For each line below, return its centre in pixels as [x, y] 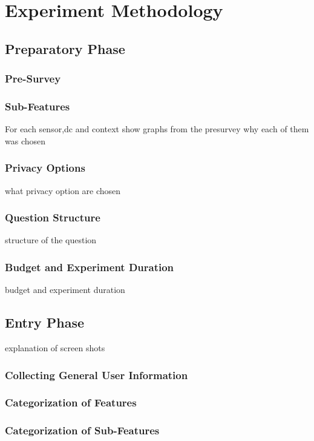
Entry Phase [45, 322]
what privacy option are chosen [63, 190]
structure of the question [51, 240]
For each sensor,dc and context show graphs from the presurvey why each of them [157, 129]
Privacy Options [45, 168]
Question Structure [53, 217]
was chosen [25, 140]
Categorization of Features [71, 402]
